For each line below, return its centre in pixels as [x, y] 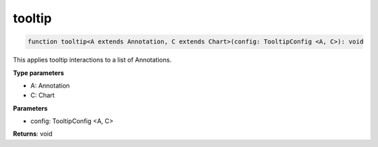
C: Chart [43, 95]
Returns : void [33, 134]
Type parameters [38, 73]
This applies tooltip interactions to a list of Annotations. [92, 60]
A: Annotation [50, 85]
